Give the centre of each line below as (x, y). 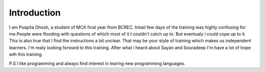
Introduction (35, 13)
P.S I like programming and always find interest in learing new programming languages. (97, 63)
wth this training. (26, 54)
